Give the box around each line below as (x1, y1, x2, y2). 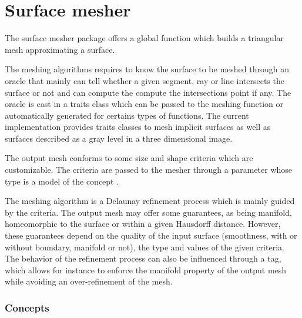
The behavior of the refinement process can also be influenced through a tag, (5, 252, 281, 265)
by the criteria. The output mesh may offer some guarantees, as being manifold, (5, 206, 292, 218)
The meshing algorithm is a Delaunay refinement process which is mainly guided (5, 195, 295, 207)
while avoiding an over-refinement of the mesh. (5, 275, 173, 287)
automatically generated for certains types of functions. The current (5, 109, 249, 121)
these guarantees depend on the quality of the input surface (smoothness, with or (5, 229, 297, 242)
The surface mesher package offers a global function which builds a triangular (5, 32, 284, 44)
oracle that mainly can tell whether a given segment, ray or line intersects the (5, 74, 284, 86)
